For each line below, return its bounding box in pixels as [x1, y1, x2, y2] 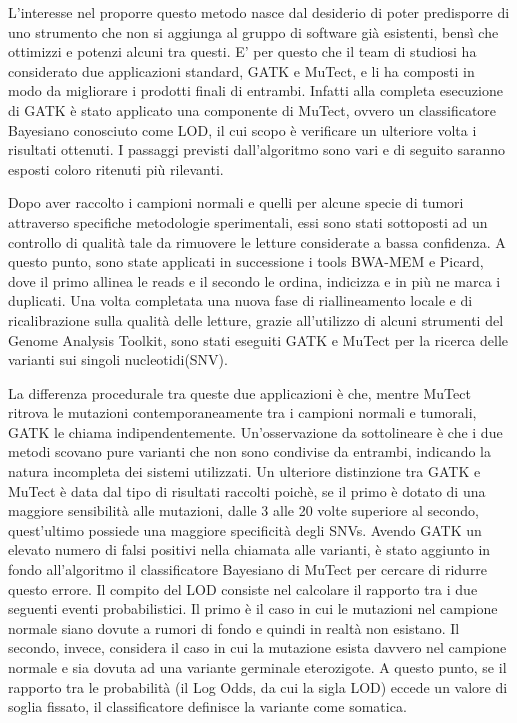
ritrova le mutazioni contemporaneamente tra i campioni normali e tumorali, [8, 402, 477, 423]
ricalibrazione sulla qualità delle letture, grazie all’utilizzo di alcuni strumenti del [8, 309, 504, 330]
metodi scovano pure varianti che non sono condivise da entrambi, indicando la [8, 441, 491, 462]
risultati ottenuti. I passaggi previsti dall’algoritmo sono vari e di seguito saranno [8, 139, 505, 160]
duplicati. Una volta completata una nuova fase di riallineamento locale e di [8, 290, 473, 311]
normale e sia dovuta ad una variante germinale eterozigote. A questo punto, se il [8, 657, 507, 677]
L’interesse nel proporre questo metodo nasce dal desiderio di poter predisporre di [8, 2, 510, 22]
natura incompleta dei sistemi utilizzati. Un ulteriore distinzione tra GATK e [8, 461, 481, 482]
